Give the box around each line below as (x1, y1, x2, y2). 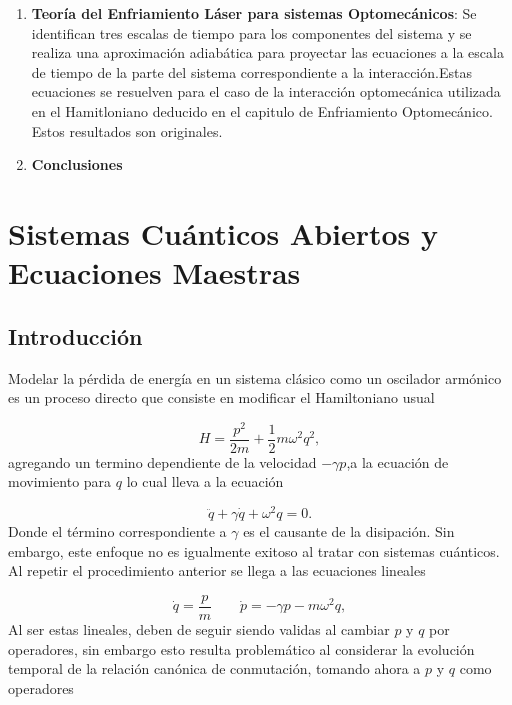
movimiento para (8, 471, 112, 492)
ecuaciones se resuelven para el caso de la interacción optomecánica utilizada (31, 81, 501, 102)
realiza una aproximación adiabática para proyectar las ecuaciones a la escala (31, 42, 504, 63)
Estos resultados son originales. (31, 120, 223, 141)
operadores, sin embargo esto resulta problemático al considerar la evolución (8, 638, 475, 659)
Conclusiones (31, 154, 123, 175)
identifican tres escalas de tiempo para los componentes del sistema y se (31, 22, 472, 43)
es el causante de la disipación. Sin (243, 521, 455, 542)
